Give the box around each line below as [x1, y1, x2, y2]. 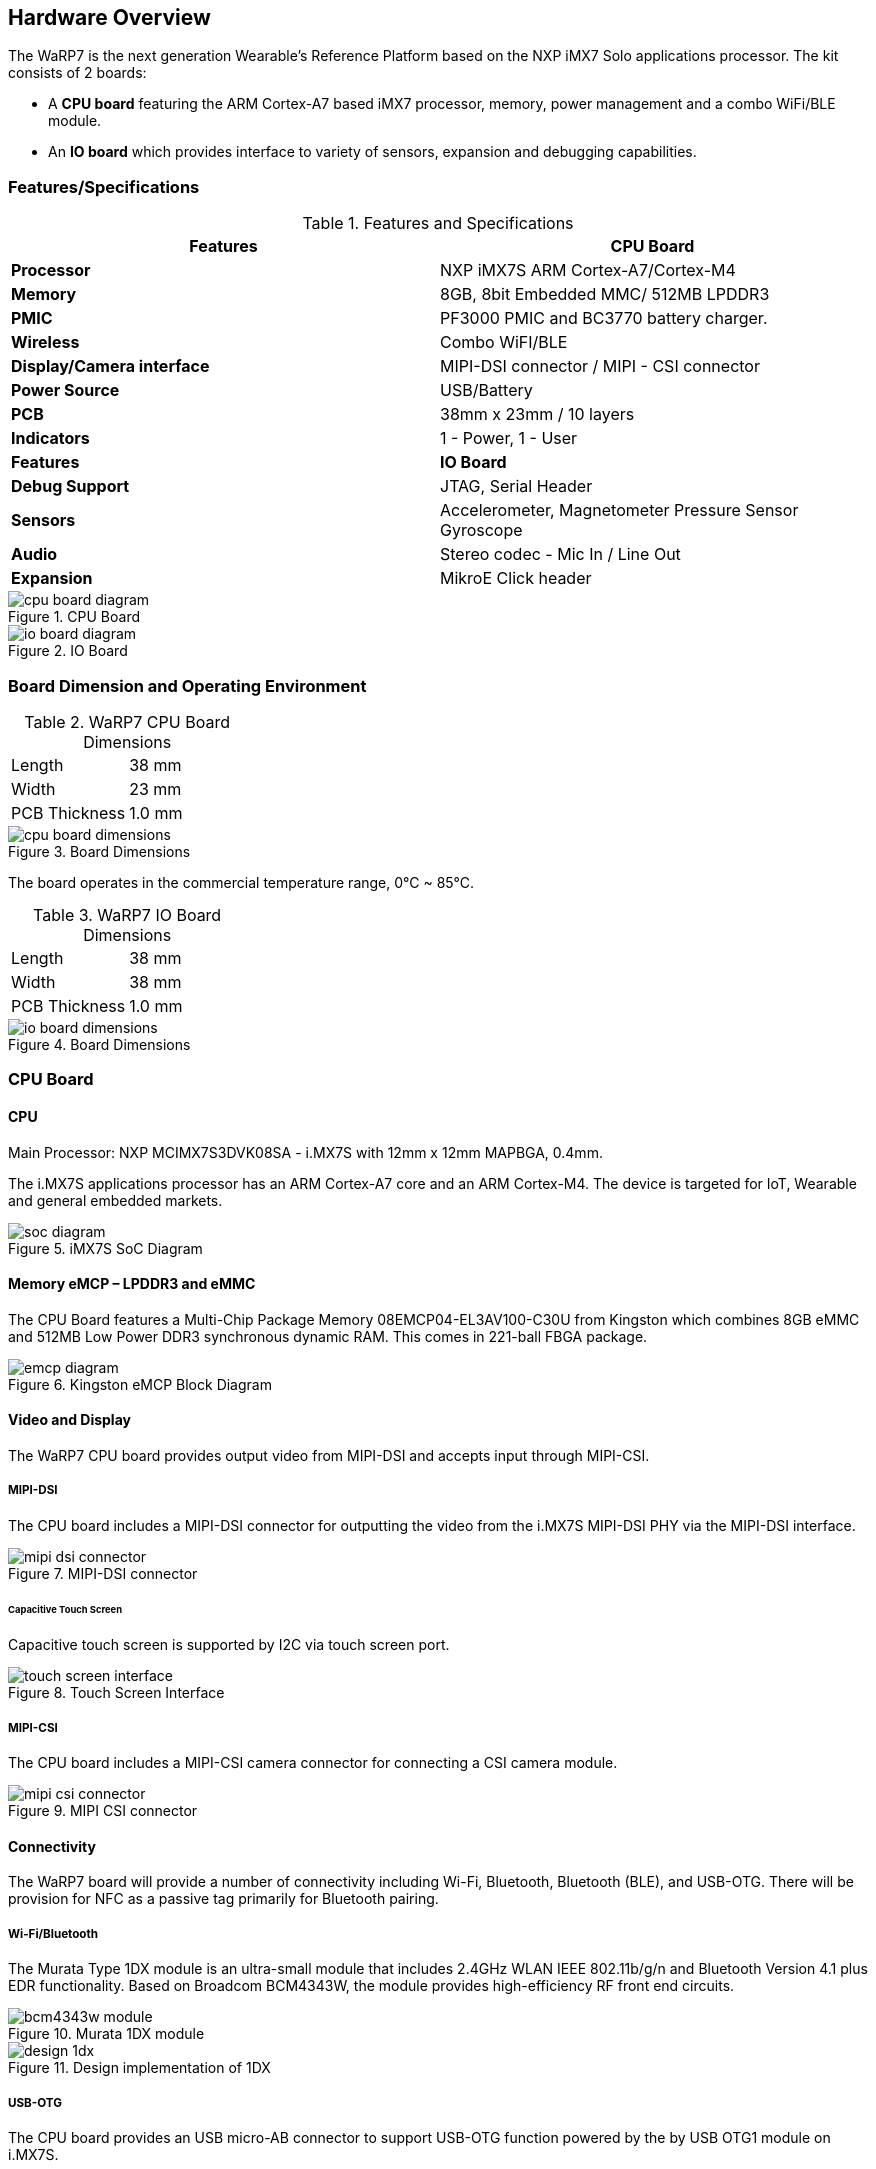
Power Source [11, 380, 120, 401]
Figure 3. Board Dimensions [8, 842, 191, 860]
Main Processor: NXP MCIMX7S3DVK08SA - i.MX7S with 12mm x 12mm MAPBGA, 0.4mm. [8, 1143, 603, 1161]
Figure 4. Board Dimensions [8, 1035, 191, 1053]
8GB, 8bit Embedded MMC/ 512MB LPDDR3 [440, 284, 770, 305]
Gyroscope [440, 520, 523, 541]
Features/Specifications [8, 176, 200, 197]
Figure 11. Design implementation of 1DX [8, 2059, 271, 2077]
